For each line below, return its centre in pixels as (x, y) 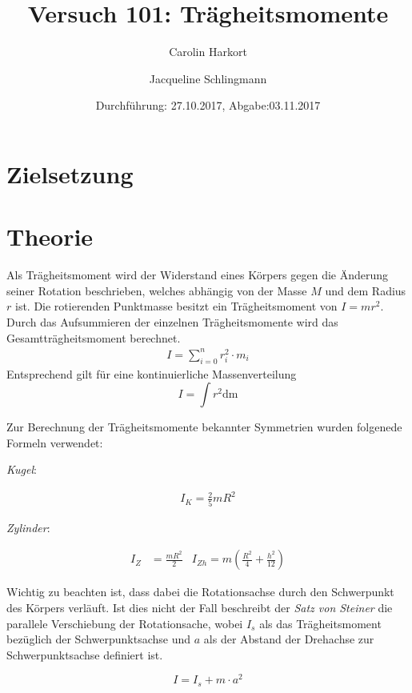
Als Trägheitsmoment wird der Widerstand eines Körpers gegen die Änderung (198, 275)
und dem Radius (366, 290)
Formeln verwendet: (55, 442)
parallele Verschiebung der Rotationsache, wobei (125, 623)
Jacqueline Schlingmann (208, 78)
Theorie (50, 236)
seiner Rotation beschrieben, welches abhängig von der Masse (157, 290)
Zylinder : (28, 527)
